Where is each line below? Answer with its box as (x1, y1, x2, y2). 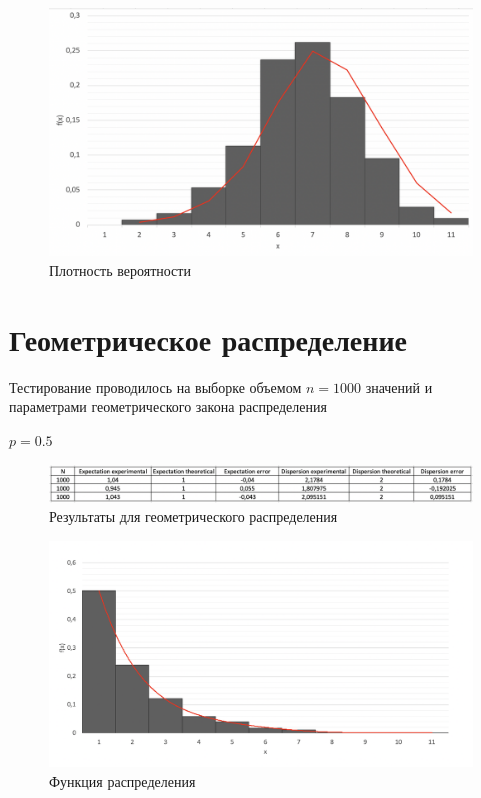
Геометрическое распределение (9, 318, 407, 359)
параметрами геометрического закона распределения (9, 396, 327, 417)
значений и (365, 376, 433, 397)
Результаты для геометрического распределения (49, 506, 338, 527)
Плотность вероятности (49, 260, 191, 281)
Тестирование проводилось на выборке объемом (9, 376, 302, 397)
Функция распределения (49, 770, 196, 791)
